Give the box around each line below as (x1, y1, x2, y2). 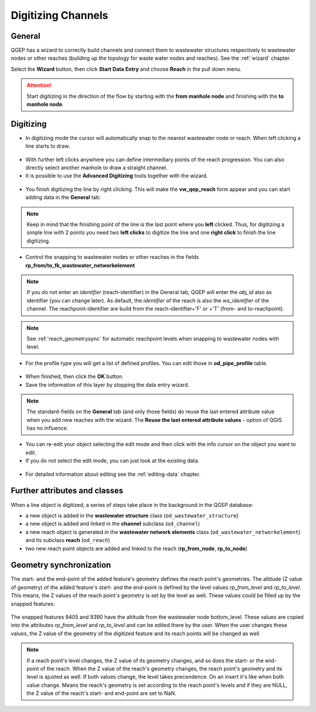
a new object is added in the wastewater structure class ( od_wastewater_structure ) (25, 512, 239, 519)
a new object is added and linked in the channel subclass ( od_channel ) (25, 520, 200, 527)
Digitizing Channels (11, 9, 108, 22)
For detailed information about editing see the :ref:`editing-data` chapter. (25, 471, 201, 478)
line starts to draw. (25, 142, 70, 149)
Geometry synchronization (11, 560, 111, 570)
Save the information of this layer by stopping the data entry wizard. (25, 381, 190, 388)
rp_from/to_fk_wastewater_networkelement (25, 261, 135, 269)
